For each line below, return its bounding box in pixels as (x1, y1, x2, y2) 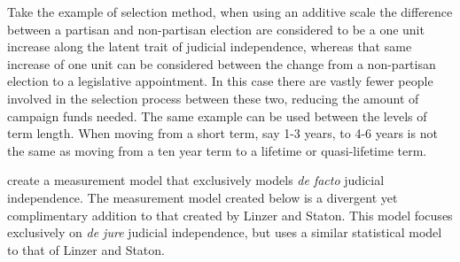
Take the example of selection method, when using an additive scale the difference (7, 3, 453, 20)
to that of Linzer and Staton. (7, 240, 165, 258)
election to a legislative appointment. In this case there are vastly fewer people (7, 72, 433, 90)
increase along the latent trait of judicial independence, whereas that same (7, 37, 412, 56)
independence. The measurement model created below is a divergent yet (7, 188, 398, 206)
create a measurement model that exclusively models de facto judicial (7, 171, 385, 189)
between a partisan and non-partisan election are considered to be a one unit (7, 19, 425, 38)
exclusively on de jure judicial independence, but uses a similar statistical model (7, 223, 442, 242)
